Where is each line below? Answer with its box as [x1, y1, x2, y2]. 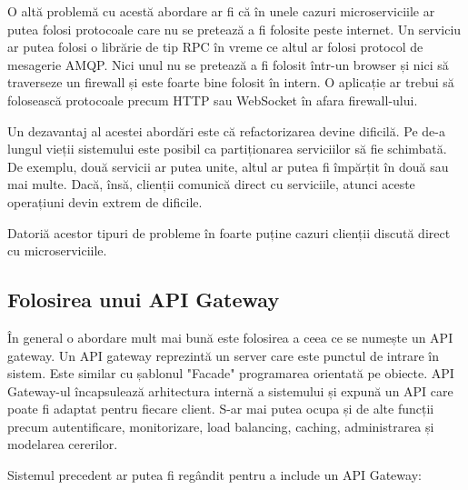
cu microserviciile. [7, 241, 107, 260]
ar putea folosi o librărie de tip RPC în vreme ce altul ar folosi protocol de [7, 37, 423, 56]
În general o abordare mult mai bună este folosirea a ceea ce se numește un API [7, 327, 453, 346]
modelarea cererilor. [7, 435, 118, 454]
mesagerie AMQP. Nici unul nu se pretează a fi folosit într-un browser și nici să [7, 55, 449, 74]
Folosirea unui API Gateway [7, 285, 280, 314]
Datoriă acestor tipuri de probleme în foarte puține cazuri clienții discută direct [7, 223, 451, 242]
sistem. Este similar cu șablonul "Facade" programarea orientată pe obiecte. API [7, 364, 454, 383]
